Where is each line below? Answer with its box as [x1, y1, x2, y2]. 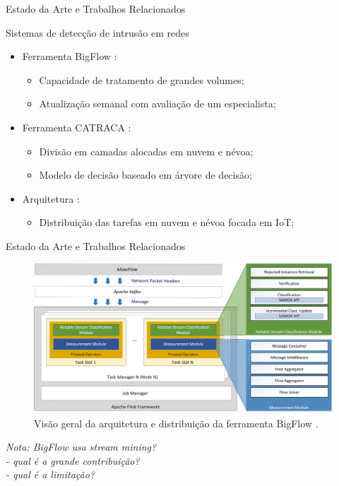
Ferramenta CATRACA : [22, 119, 131, 134]
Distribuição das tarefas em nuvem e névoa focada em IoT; [39, 215, 295, 230]
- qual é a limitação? [6, 467, 95, 482]
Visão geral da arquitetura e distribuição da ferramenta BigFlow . [34, 415, 319, 430]
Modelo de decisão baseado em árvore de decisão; [39, 167, 252, 182]
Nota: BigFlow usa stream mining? [6, 439, 157, 454]
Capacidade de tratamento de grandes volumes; [39, 72, 244, 87]
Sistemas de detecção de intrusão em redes [6, 25, 189, 40]
